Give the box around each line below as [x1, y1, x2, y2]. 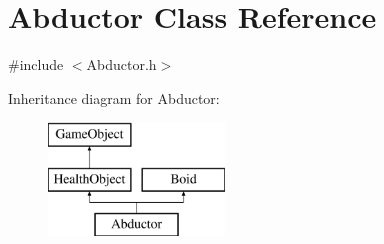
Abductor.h [86, 54, 157, 75]
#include [8, 54, 64, 75]
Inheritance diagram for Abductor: [8, 87, 220, 108]
